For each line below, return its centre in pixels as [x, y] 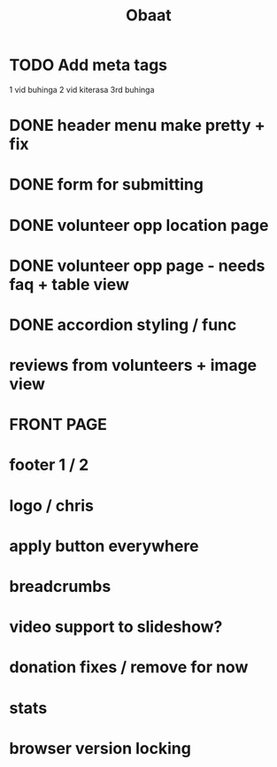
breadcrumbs [60, 587]
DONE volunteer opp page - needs [137, 265]
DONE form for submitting [106, 184]
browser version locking [100, 748]
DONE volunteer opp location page [139, 225]
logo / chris [52, 506]
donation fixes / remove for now [129, 667]
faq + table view [69, 284]
